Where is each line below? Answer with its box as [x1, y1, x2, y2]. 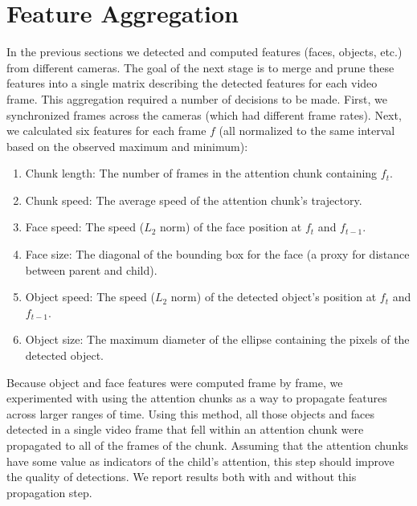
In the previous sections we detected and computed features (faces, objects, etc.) [6, 43, 403, 60]
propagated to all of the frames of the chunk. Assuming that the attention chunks [6, 437, 409, 453]
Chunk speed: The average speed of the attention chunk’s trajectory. [25, 191, 362, 208]
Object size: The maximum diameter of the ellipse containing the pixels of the [25, 331, 410, 348]
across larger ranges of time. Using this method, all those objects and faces [6, 405, 375, 422]
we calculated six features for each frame [6, 122, 206, 139]
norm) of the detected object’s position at [170, 288, 377, 305]
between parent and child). [25, 261, 157, 278]
